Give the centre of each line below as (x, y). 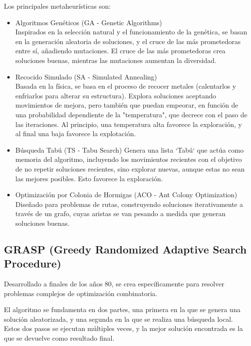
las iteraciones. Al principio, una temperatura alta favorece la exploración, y (129, 124)
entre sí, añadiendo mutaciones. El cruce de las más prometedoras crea (120, 51)
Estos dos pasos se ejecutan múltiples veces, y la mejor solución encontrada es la (124, 328)
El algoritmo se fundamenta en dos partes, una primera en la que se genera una (122, 309)
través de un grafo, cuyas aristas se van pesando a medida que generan (120, 213)
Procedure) (33, 263)
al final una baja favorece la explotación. (75, 134)
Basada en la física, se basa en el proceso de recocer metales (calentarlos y (126, 86)
